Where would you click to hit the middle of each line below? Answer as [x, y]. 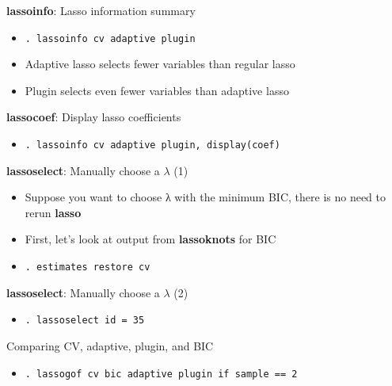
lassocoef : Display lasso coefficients [94, 117]
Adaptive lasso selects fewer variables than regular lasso [160, 64]
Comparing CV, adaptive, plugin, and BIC [110, 345]
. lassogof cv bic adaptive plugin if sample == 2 [161, 374]
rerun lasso [53, 212]
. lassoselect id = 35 [85, 321]
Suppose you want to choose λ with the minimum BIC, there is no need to [206, 197]
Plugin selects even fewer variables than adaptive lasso [157, 90]
